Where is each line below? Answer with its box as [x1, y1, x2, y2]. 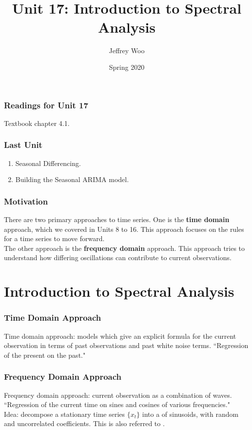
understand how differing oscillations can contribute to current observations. [4, 252, 232, 263]
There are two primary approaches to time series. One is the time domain [4, 214, 230, 225]
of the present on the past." [4, 349, 86, 360]
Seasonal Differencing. [15, 158, 81, 168]
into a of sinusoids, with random [142, 409, 239, 419]
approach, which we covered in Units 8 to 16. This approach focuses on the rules [4, 224, 244, 234]
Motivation [4, 195, 48, 207]
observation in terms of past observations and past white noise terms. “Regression [4, 340, 249, 350]
